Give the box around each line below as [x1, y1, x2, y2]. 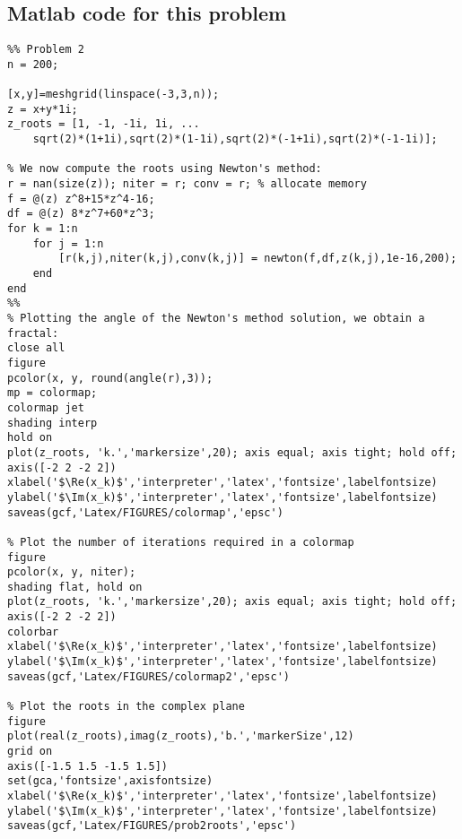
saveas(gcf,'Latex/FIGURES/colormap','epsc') [7, 506, 283, 519]
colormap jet [7, 401, 84, 414]
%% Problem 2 [7, 43, 84, 56]
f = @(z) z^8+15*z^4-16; [7, 192, 155, 205]
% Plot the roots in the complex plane [7, 700, 245, 714]
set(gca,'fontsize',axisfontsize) [7, 774, 214, 788]
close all [7, 342, 65, 355]
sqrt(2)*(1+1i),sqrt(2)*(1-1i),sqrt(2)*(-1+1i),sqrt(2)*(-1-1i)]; [32, 133, 438, 146]
